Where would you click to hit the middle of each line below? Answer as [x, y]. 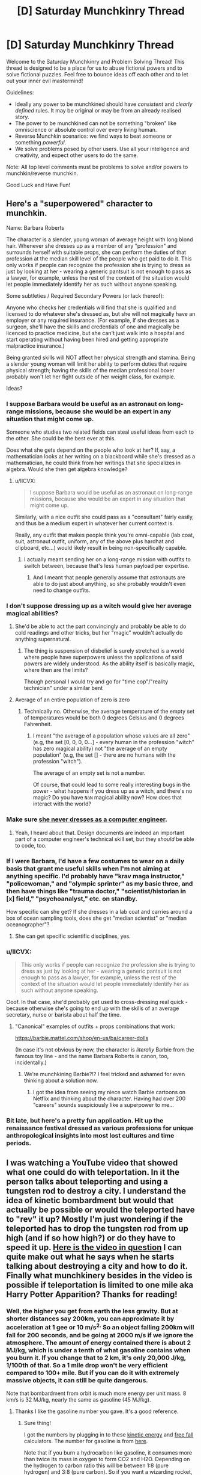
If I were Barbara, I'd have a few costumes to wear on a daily [95, 861]
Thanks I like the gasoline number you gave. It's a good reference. [97, 1411]
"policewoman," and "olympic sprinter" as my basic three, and [100, 884]
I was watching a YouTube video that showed [92, 1162]
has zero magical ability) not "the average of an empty [100, 749]
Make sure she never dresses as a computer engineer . [87, 819]
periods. [19, 1143]
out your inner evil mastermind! [45, 81]
